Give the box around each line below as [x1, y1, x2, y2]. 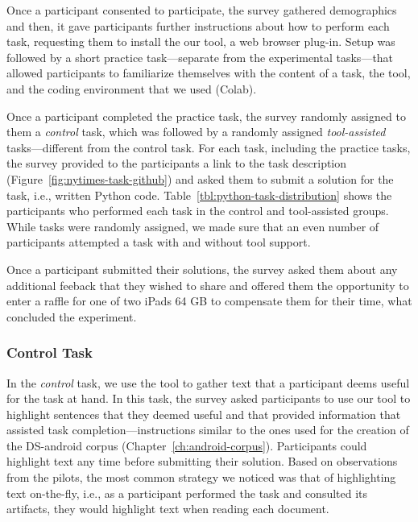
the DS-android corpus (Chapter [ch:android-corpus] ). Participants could [6, 437, 367, 454]
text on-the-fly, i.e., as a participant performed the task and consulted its [6, 484, 368, 501]
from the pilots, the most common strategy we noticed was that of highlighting [6, 469, 396, 486]
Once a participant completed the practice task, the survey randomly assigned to [6, 107, 406, 124]
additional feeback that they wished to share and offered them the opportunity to [6, 276, 409, 293]
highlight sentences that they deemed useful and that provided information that [6, 405, 401, 422]
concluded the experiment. [6, 308, 137, 325]
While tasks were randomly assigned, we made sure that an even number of [6, 217, 379, 234]
